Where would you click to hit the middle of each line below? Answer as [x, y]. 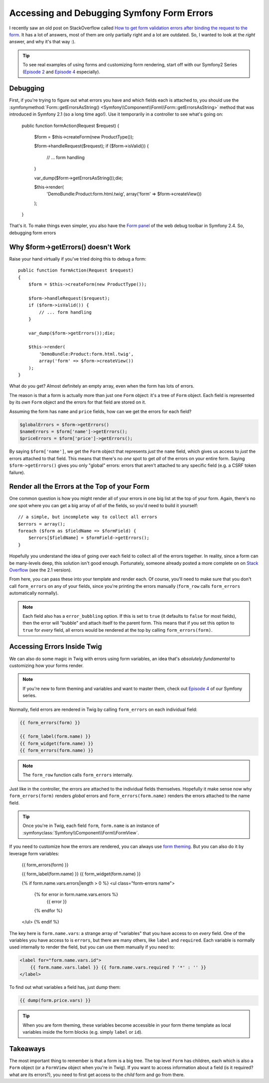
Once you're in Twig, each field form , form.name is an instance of [91, 826]
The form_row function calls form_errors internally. [78, 775]
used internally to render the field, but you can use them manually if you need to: [92, 947]
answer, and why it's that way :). [42, 42]
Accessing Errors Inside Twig [56, 647]
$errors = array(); [42, 524]
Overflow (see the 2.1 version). [41, 570]
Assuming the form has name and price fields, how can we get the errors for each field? [100, 411]
